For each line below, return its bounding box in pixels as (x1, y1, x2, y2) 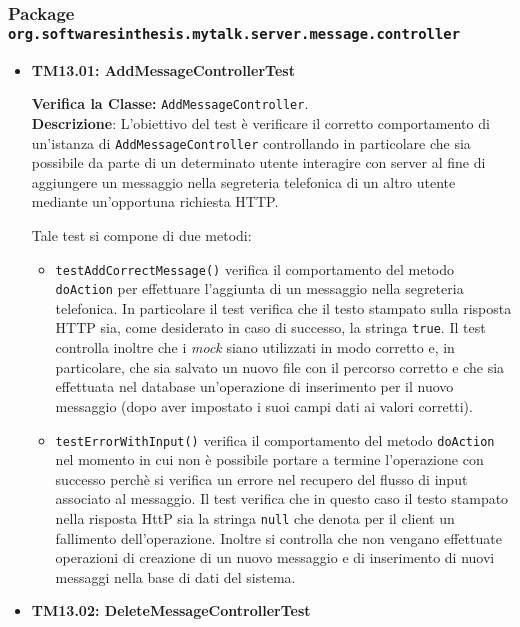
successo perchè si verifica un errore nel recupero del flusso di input (55, 468, 468, 489)
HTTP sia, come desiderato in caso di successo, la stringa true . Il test (55, 317, 486, 338)
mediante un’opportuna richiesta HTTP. (31, 191, 279, 212)
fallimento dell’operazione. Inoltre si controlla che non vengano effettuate (55, 527, 502, 548)
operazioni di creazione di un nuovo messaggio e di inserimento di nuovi (55, 547, 495, 568)
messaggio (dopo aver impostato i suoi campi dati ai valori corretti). (55, 395, 473, 416)
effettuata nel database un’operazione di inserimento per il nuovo (55, 376, 454, 397)
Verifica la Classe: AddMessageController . (31, 93, 309, 114)
